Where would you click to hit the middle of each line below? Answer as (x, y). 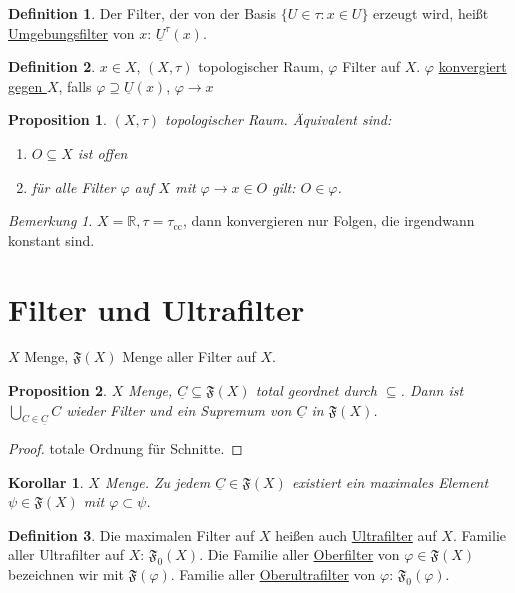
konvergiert (472, 66)
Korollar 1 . (46, 481)
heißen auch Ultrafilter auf (356, 534)
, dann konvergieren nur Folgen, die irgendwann (328, 220)
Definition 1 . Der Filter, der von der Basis (142, 13)
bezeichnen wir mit (66, 574)
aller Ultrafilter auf (66, 554)
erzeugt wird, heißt (431, 13)
